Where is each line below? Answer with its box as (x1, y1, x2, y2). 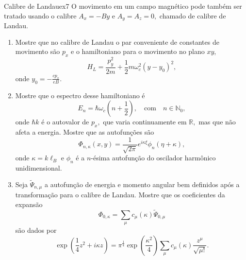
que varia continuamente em (103, 117, 187, 127)
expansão (15, 199, 43, 209)
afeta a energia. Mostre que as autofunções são (15, 127, 154, 137)
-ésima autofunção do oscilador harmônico (91, 153, 216, 163)
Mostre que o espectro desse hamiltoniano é (15, 90, 145, 100)
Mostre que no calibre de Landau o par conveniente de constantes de (15, 36, 219, 47)
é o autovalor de (41, 117, 89, 127)
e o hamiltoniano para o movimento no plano (71, 46, 205, 56)
